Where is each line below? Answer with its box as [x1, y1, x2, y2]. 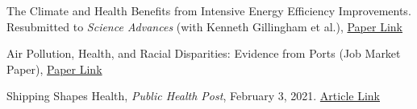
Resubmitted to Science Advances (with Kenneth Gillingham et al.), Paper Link [6, 18, 402, 34]
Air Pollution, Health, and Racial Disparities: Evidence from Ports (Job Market [6, 45, 401, 62]
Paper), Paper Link [6, 60, 102, 77]
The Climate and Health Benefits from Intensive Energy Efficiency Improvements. [6, 2, 411, 18]
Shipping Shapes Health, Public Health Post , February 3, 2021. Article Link [6, 87, 380, 104]
